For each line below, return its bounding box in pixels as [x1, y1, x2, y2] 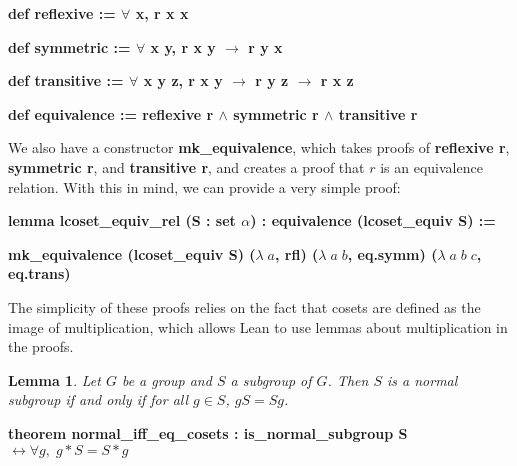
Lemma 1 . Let [8, 369, 101, 390]
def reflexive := [8, 3, 116, 23]
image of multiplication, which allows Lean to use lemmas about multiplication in [8, 316, 508, 337]
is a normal [387, 369, 458, 390]
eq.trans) [8, 263, 71, 284]
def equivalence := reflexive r [8, 103, 214, 124]
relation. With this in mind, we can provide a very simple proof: [8, 176, 401, 197]
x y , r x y [150, 36, 216, 57]
